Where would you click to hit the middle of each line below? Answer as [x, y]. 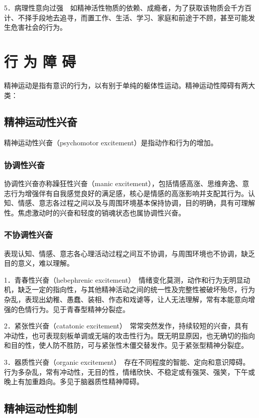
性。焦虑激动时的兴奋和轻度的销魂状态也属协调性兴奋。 [95, 212]
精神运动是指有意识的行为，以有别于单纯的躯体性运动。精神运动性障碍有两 [126, 85]
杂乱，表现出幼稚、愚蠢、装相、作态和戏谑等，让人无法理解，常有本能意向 [126, 299]
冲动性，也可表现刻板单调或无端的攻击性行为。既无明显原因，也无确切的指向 [129, 335]
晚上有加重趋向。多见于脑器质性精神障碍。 [74, 381]
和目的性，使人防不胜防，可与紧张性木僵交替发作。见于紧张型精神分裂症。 [126, 345]
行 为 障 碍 [40, 61]
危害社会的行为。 [39, 27]
